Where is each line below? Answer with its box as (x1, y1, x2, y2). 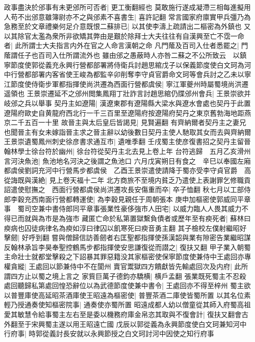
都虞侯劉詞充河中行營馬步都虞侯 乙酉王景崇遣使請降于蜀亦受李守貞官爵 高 (4, 165, 251, 175)
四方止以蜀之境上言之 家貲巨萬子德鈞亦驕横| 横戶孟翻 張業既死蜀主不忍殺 (10, 270, 246, 281)
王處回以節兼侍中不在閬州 (28, 261, 111, 271)
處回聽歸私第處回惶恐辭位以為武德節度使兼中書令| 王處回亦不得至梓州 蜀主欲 (4, 280, 251, 291)
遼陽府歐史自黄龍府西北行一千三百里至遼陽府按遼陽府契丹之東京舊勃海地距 (4, 107, 244, 118)
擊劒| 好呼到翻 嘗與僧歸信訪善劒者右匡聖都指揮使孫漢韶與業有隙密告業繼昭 (4, 232, 244, 243)
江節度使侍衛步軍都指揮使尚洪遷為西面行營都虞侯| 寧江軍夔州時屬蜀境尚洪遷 (4, 78, 249, 89)
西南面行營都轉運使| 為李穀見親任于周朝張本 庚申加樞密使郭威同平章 (31, 194, 251, 204)
